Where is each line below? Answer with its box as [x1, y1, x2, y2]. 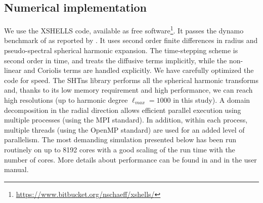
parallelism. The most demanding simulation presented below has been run [4, 134, 237, 145]
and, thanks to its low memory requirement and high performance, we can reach [4, 85, 253, 95]
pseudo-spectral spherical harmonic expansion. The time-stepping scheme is [4, 45, 238, 56]
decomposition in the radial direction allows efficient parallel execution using [4, 104, 241, 115]
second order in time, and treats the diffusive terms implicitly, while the [4, 55, 227, 65]
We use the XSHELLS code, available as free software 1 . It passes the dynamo [4, 24, 244, 35]
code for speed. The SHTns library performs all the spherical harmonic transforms [4, 74, 258, 85]
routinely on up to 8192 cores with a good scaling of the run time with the [4, 144, 235, 154]
